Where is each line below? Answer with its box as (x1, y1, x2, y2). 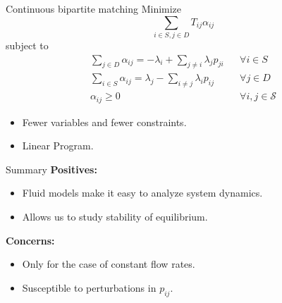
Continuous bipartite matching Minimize (6, 1, 182, 16)
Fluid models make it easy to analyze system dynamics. (22, 185, 263, 200)
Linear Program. (22, 138, 94, 153)
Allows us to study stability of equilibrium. (22, 209, 208, 224)
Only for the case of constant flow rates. (22, 256, 195, 271)
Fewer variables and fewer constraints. (22, 114, 187, 129)
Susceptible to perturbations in (22, 280, 157, 295)
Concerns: (6, 233, 55, 247)
